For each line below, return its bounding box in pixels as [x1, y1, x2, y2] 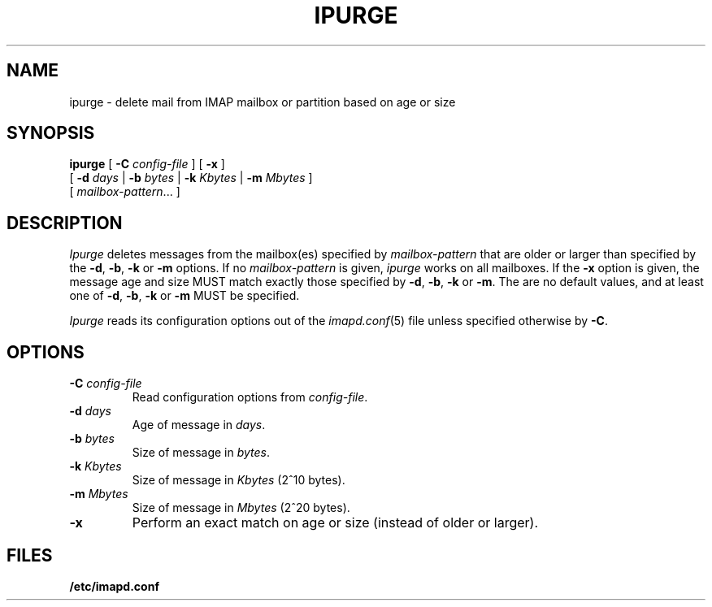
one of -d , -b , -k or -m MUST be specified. [69, 288, 300, 303]
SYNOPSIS [7, 123, 95, 144]
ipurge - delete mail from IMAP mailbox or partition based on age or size [69, 94, 456, 109]
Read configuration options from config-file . [132, 390, 368, 405]
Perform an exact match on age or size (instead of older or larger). [132, 514, 538, 531]
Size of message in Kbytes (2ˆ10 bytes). [132, 473, 345, 488]
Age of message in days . [132, 418, 266, 432]
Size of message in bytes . [132, 445, 270, 460]
